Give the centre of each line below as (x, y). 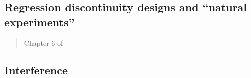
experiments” (39, 22)
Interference (36, 69)
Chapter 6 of (43, 42)
